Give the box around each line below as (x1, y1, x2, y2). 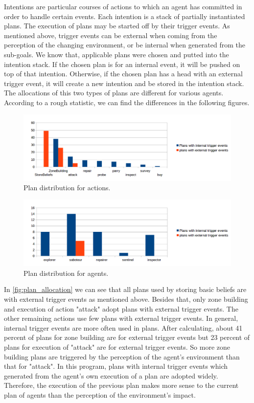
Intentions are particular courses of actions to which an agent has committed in (4, 1, 242, 11)
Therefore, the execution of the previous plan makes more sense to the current (4, 380, 239, 390)
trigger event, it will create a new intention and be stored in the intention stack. (4, 78, 244, 88)
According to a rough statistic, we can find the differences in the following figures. (4, 97, 250, 107)
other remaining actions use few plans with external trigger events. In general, (4, 313, 238, 323)
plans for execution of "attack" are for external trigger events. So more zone (4, 341, 230, 352)
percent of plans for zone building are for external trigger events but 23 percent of (4, 332, 250, 342)
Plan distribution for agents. (23, 268, 109, 278)
